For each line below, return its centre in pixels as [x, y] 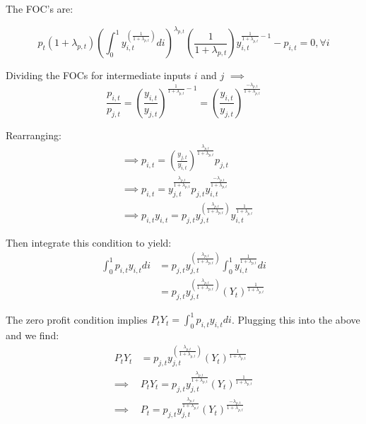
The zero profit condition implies [77, 319]
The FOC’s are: [40, 8]
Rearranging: [34, 135]
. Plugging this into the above [296, 319]
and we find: [33, 335]
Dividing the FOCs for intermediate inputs [98, 75]
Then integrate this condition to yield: [89, 242]
